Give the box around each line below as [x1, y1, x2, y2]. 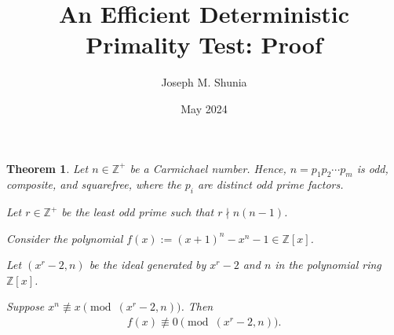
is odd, [356, 160, 389, 176]
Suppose [6, 298, 45, 315]
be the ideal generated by [89, 256, 206, 273]
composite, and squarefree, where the [6, 176, 181, 193]
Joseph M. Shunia [161, 74, 247, 90]
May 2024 [181, 100, 228, 116]
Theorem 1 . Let [6, 160, 89, 176]
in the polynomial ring [275, 256, 381, 273]
